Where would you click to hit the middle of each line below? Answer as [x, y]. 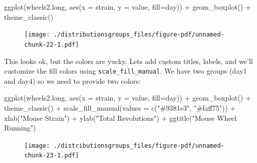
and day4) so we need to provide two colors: [72, 80]
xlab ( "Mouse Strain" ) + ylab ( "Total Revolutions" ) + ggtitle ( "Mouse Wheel [120, 118]
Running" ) [20, 128]
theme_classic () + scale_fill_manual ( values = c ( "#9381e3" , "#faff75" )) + [120, 107]
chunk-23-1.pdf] [52, 156]
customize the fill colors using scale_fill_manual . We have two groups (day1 [125, 71]
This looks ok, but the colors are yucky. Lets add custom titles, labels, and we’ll [129, 61]
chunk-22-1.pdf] [52, 44]
